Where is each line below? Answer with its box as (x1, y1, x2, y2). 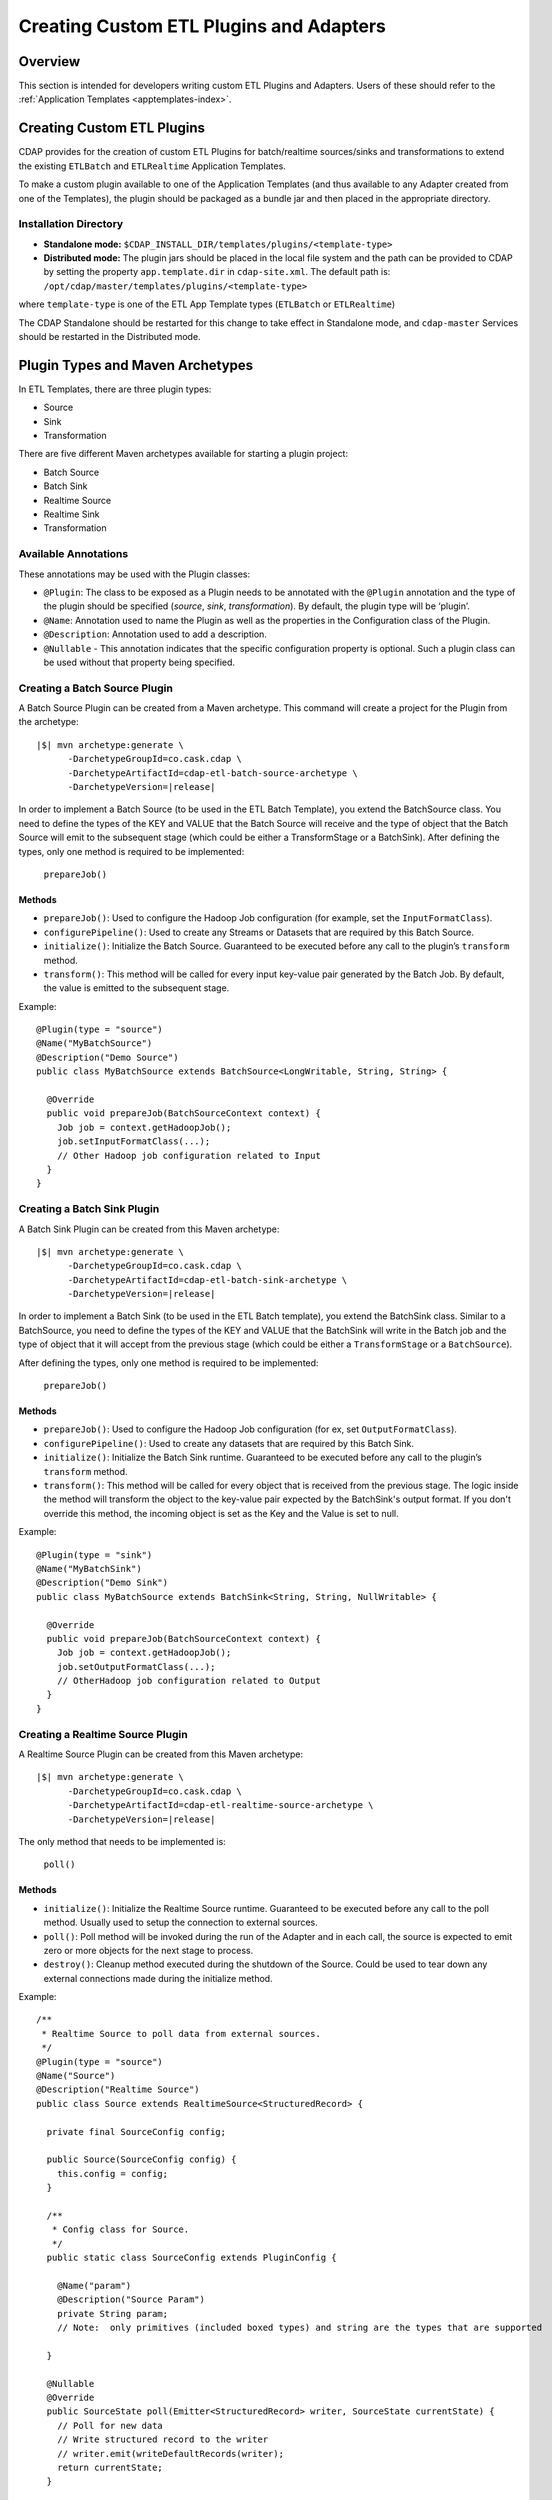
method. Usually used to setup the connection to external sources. (43, 1916, 319, 1929)
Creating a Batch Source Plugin (18, 681, 174, 695)
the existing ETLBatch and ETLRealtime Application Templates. (18, 160, 287, 172)
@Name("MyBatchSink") (36, 1563, 142, 1574)
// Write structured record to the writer (56, 2434, 269, 2445)
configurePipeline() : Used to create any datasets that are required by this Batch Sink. (43, 1437, 415, 1449)
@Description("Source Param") (56, 2294, 205, 2305)
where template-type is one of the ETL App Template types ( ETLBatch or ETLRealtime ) (18, 298, 396, 310)
